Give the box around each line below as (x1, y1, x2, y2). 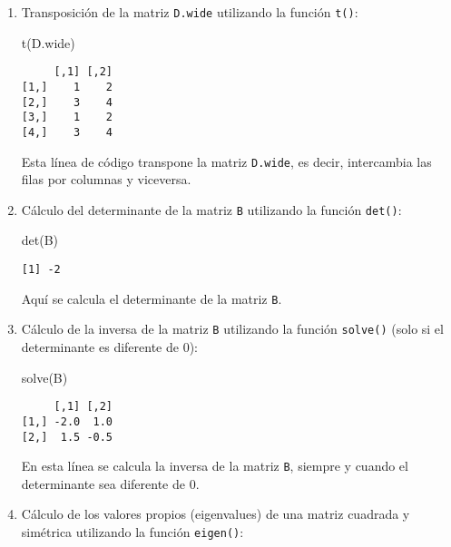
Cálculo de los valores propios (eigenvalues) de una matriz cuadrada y (21, 504, 410, 523)
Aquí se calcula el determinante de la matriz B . (21, 288, 282, 308)
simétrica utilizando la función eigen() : (21, 523, 244, 541)
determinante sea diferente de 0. (21, 474, 200, 493)
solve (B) (21, 367, 68, 386)
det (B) (21, 230, 59, 249)
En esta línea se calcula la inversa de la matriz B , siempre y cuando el (21, 456, 408, 475)
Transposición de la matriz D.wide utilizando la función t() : (21, 3, 358, 21)
